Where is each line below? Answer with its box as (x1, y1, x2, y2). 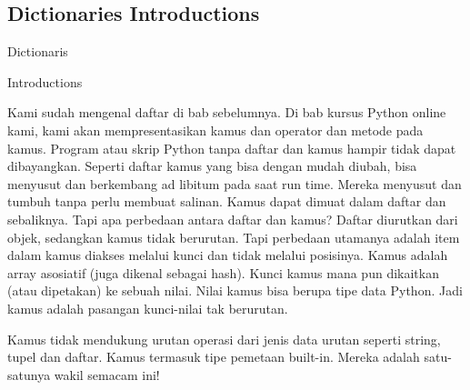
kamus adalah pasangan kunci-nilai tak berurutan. (7, 298, 288, 317)
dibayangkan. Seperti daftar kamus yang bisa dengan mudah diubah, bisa (7, 156, 417, 175)
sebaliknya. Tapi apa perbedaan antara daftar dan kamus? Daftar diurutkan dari (7, 209, 458, 228)
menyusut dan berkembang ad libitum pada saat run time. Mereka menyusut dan (7, 174, 462, 193)
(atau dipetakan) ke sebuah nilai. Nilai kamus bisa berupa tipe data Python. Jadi (7, 281, 463, 300)
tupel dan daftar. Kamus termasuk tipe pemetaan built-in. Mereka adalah (7, 347, 420, 366)
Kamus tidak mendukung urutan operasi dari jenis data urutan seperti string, (7, 329, 441, 348)
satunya (7, 365, 51, 384)
